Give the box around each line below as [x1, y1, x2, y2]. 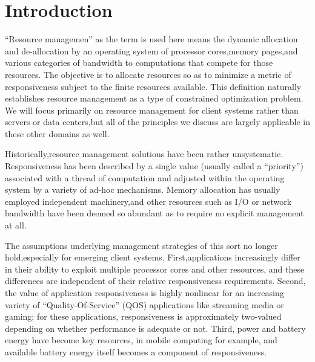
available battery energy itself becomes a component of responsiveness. [5, 345, 267, 358]
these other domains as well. [5, 127, 110, 140]
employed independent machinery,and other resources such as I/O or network [5, 195, 292, 207]
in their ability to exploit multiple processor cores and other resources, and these [5, 262, 305, 275]
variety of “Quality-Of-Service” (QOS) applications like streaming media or [5, 298, 284, 311]
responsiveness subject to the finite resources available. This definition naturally [5, 80, 302, 92]
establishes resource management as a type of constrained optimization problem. [5, 92, 303, 105]
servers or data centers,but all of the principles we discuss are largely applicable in [5, 115, 311, 128]
